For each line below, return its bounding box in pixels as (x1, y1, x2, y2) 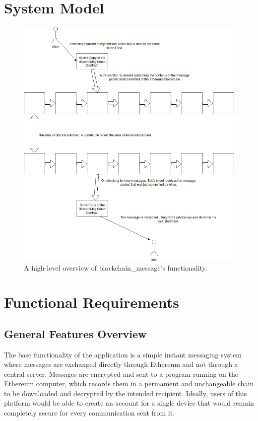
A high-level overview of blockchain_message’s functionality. (24, 263, 207, 273)
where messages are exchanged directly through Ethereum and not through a (4, 359, 238, 369)
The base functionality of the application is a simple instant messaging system (4, 349, 242, 359)
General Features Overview (4, 326, 147, 341)
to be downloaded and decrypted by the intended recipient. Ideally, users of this (4, 388, 247, 398)
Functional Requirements (4, 292, 179, 312)
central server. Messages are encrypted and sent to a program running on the (4, 368, 239, 379)
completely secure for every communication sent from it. (4, 408, 175, 418)
